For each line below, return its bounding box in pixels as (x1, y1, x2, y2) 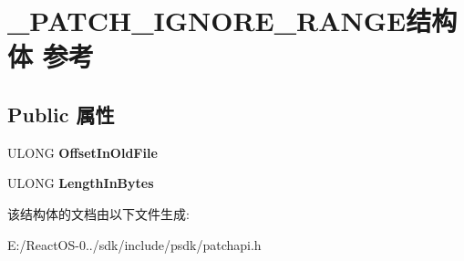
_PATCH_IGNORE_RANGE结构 (7, 2, 458, 39)
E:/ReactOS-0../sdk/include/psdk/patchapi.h (7, 235, 262, 254)
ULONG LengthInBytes (7, 173, 154, 193)
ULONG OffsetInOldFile (7, 142, 158, 162)
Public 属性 (7, 99, 115, 128)
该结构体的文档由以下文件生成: (7, 204, 190, 223)
